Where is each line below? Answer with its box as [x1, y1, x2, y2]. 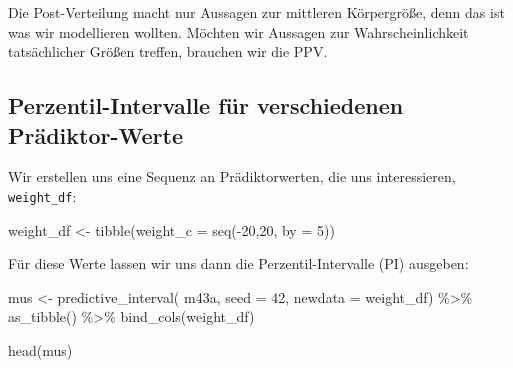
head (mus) [8, 340, 73, 360]
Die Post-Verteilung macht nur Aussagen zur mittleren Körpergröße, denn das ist [8, 2, 505, 22]
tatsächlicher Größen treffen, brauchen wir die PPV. [8, 41, 328, 62]
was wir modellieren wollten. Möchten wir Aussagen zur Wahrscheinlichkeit [8, 21, 469, 42]
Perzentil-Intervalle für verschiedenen [8, 90, 404, 121]
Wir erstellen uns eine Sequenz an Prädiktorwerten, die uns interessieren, [8, 166, 456, 187]
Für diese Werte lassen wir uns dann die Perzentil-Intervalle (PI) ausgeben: [8, 253, 469, 274]
